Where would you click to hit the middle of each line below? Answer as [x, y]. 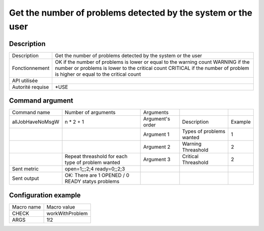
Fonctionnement [31, 68]
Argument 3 [157, 160]
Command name [31, 112]
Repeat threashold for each [96, 156]
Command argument [41, 101]
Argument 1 [156, 134]
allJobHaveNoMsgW [36, 122]
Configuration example [45, 195]
